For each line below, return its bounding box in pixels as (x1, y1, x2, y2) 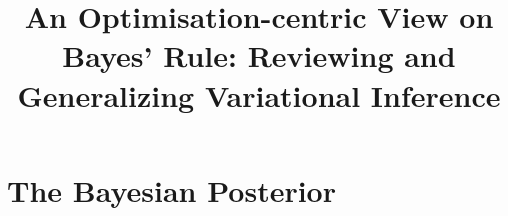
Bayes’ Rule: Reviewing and (62, 35, 456, 76)
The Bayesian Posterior (7, 169, 336, 210)
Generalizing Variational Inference (17, 74, 501, 115)
